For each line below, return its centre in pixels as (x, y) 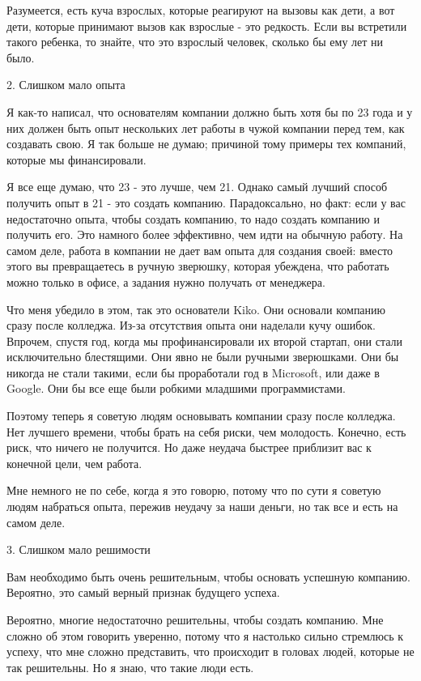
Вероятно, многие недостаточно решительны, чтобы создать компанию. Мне (195, 619)
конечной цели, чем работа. (74, 463)
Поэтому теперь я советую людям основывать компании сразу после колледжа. (201, 416)
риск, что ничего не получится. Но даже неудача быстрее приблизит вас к (189, 447)
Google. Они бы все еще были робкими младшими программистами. (176, 388)
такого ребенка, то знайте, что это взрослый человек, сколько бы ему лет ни (195, 42)
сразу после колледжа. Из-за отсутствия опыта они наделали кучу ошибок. (191, 325)
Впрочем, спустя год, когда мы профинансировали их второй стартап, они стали (205, 340)
